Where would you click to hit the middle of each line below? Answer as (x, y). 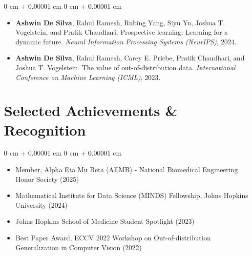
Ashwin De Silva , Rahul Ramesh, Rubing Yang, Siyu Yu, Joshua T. (120, 22)
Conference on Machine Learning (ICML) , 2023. (88, 77)
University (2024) (42, 205)
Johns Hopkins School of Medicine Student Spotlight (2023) (105, 221)
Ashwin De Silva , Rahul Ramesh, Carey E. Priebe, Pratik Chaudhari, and (130, 58)
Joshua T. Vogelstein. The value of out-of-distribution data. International (125, 67)
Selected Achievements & (91, 110)
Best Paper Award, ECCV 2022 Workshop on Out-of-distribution (113, 238)
